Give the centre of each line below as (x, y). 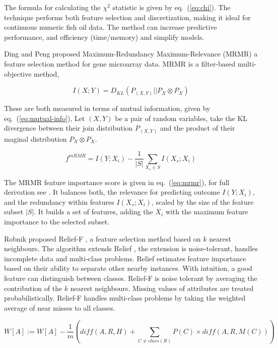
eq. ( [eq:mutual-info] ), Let (45, 118)
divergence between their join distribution (68, 128)
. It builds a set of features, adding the (93, 212)
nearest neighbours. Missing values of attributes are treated (162, 288)
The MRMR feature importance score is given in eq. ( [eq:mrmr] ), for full (117, 182)
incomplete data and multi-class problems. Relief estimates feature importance (125, 258)
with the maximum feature (207, 212)
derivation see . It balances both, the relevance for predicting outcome (112, 192)
